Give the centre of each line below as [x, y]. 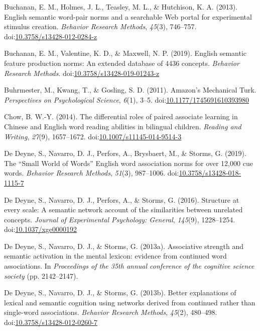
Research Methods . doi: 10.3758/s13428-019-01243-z [82, 73]
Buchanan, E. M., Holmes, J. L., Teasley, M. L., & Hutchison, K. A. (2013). [121, 7]
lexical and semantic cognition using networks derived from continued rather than [130, 302]
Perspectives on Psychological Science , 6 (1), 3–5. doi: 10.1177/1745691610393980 [127, 99]
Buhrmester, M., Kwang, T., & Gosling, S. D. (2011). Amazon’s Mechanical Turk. [130, 90]
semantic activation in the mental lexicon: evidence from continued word [115, 256]
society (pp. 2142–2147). [41, 275]
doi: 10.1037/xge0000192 [41, 229]
